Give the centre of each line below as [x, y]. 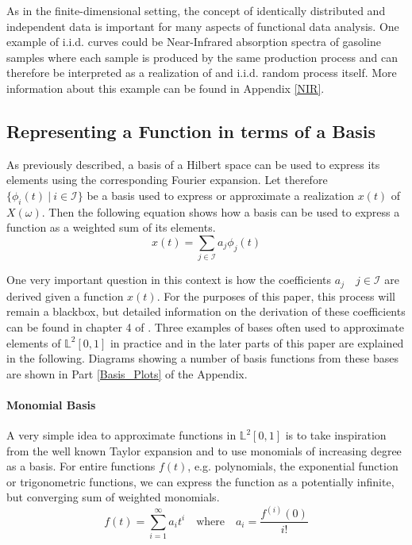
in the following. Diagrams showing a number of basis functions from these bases [203, 358]
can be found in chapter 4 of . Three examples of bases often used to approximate [205, 326]
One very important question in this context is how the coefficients [169, 280]
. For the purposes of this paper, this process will [276, 296]
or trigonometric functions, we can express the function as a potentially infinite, [200, 481]
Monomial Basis [51, 404]
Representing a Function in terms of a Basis [191, 130]
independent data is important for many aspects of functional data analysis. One [203, 26]
